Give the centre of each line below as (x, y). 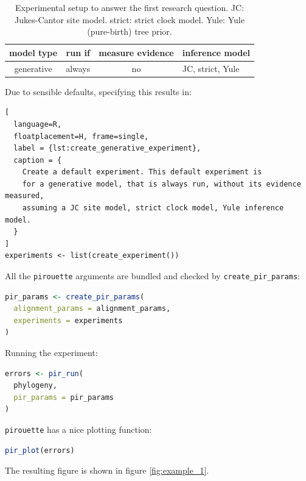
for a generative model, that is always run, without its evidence (162, 184)
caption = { (38, 160)
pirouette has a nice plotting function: (78, 429)
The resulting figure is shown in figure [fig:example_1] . (107, 470)
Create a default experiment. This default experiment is (142, 172)
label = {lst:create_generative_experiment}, (107, 148)
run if (78, 52)
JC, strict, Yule (211, 68)
